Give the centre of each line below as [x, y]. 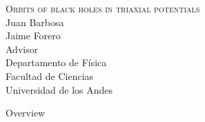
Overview [26, 113]
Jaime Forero [33, 35]
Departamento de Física [56, 62]
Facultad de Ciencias [50, 75]
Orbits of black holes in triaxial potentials [103, 8]
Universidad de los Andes [59, 89]
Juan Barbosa [35, 22]
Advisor [22, 49]
